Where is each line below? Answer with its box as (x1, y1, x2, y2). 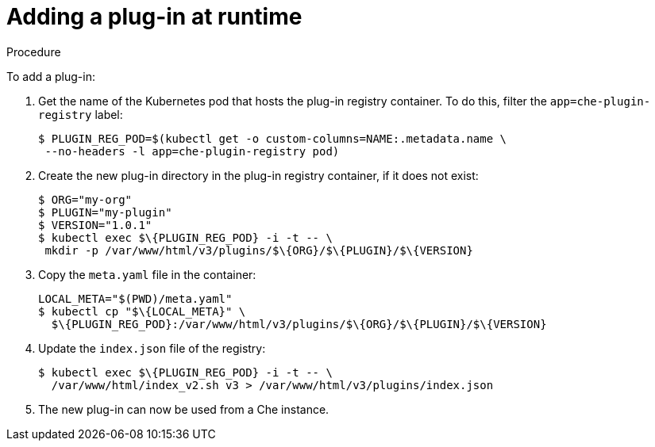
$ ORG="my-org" (38, 193, 133, 206)
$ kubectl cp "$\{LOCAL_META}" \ (38, 304, 246, 318)
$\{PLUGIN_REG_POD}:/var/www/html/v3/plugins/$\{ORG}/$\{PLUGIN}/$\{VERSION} (51, 317, 547, 330)
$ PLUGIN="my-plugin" (38, 205, 172, 219)
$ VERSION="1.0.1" (38, 218, 152, 231)
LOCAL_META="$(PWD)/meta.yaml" (38, 292, 233, 305)
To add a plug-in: (6, 69, 95, 83)
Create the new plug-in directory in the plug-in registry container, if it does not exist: (38, 168, 479, 182)
